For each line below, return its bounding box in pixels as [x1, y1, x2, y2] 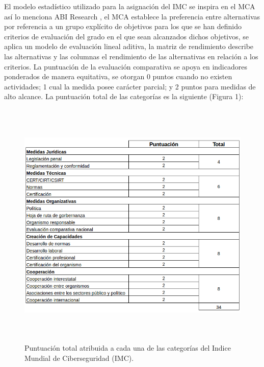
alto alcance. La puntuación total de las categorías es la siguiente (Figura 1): [4, 91, 244, 102]
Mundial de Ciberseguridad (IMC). [24, 352, 134, 363]
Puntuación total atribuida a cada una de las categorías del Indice [24, 342, 231, 353]
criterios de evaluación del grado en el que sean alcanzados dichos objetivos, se [4, 31, 249, 41]
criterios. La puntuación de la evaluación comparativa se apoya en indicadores [4, 61, 247, 72]
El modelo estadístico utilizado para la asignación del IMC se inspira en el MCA [4, 1, 255, 11]
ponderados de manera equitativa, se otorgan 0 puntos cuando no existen [4, 71, 232, 82]
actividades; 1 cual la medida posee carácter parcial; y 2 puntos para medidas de [4, 81, 256, 91]
